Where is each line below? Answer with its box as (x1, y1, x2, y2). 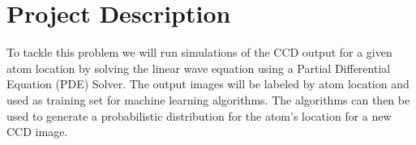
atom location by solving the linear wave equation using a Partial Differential (6, 59, 391, 76)
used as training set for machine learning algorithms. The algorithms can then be (6, 91, 410, 108)
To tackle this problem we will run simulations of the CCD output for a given (6, 44, 392, 61)
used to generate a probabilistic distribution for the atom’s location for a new (6, 107, 392, 124)
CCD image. (6, 123, 68, 140)
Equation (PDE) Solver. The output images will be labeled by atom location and (6, 75, 410, 92)
